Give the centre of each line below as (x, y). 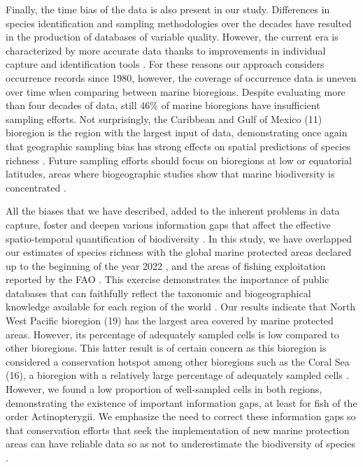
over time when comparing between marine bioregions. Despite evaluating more (176, 91)
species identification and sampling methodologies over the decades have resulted (179, 23)
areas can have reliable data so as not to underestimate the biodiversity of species (180, 444)
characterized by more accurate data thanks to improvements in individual (166, 50)
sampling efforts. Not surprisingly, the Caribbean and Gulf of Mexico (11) (164, 118)
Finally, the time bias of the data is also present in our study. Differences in (168, 9)
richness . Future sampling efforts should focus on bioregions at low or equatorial (179, 160)
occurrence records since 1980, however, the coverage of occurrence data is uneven (181, 77)
